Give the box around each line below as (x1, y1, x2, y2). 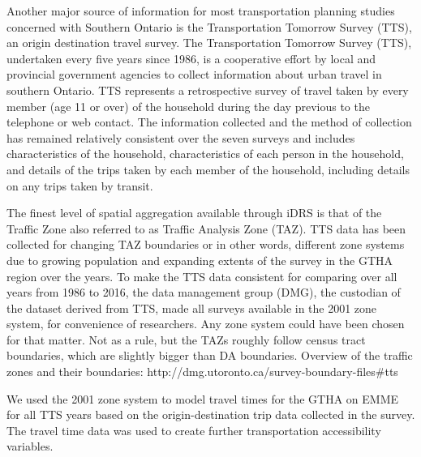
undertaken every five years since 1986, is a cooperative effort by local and (6, 49, 376, 66)
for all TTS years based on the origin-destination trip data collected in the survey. (6, 406, 415, 423)
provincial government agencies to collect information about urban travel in (6, 66, 382, 83)
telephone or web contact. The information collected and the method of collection (6, 113, 412, 130)
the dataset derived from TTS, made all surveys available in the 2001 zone (6, 299, 377, 316)
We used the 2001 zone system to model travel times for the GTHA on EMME (6, 390, 399, 407)
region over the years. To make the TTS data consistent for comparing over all (6, 267, 397, 284)
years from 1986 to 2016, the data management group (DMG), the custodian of (6, 284, 401, 301)
